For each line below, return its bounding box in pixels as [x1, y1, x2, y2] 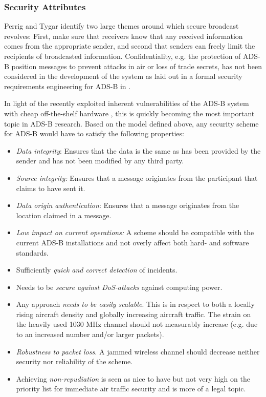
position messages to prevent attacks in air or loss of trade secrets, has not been [11, 60, 262, 71]
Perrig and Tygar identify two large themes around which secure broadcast [4, 20, 239, 31]
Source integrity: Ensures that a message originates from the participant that [16, 172, 258, 183]
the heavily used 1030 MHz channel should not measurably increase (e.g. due [16, 319, 258, 329]
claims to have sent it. [16, 182, 85, 193]
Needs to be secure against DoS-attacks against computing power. [16, 281, 223, 292]
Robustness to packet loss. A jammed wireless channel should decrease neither [16, 346, 260, 357]
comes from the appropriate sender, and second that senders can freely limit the [4, 40, 255, 51]
